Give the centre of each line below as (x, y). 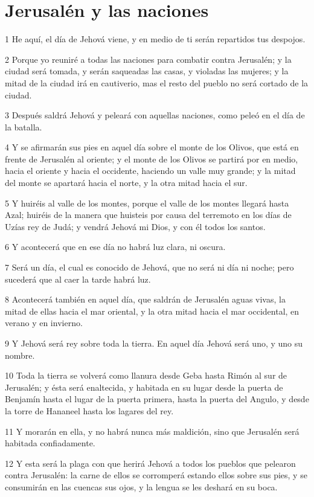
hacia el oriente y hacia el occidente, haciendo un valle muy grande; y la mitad (150, 171)
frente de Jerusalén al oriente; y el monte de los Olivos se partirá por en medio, (152, 159)
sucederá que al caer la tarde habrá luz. (78, 279)
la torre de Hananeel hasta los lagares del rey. (89, 410)
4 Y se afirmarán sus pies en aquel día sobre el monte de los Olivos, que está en (152, 147)
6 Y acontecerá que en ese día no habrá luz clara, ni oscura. (115, 247)
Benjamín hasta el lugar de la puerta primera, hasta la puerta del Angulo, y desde (157, 399)
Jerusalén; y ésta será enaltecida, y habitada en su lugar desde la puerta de (144, 387)
